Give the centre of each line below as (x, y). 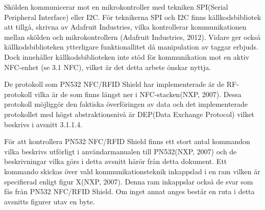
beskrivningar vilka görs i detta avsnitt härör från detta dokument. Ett (116, 161)
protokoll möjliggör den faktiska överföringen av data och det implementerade (126, 104)
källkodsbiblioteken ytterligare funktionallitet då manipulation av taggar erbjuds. (131, 47)
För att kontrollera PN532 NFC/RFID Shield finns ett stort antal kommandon (127, 141)
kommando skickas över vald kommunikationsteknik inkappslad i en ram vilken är (132, 171)
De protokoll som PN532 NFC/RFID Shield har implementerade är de (114, 84)
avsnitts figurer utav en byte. (50, 201)
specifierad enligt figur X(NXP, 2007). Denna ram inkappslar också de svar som (129, 181)
